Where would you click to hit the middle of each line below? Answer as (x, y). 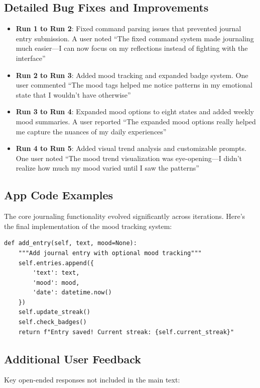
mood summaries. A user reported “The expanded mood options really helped (136, 121)
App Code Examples (59, 195)
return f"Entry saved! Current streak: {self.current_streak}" (126, 332)
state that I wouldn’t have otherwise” (73, 94)
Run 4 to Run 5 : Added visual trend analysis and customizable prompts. (131, 148)
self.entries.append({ (56, 263)
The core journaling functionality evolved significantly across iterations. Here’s (125, 216)
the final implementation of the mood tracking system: (88, 226)
